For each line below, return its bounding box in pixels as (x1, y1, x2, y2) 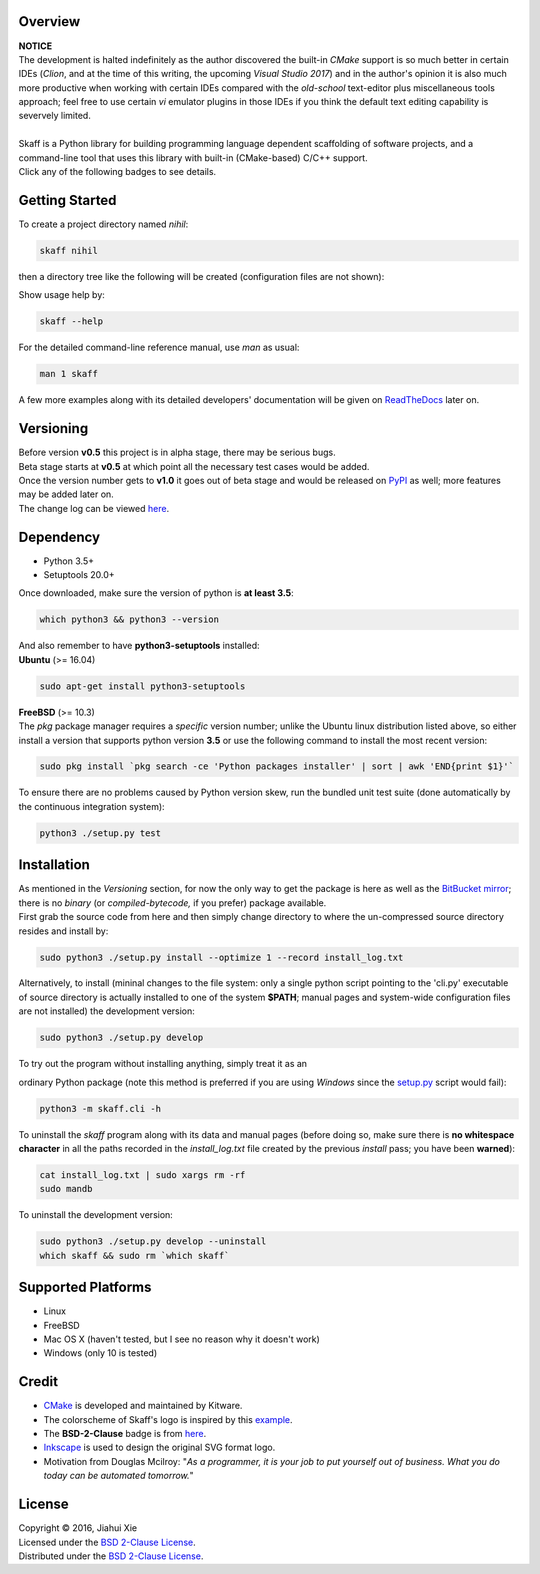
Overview (18, 13, 81, 30)
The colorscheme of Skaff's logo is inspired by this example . (43, 1413, 294, 1425)
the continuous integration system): (18, 800, 165, 812)
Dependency (18, 528, 100, 545)
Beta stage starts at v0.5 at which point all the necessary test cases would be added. (18, 460, 370, 472)
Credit (18, 1373, 59, 1390)
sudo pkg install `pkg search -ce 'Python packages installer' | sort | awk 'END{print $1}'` (39, 761, 515, 772)
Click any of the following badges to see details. (18, 166, 217, 178)
